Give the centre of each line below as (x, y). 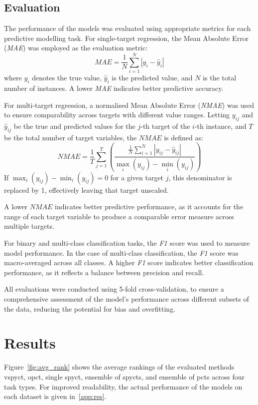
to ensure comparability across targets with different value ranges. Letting (117, 115)
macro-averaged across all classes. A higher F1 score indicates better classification (129, 262)
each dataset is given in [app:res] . (55, 396)
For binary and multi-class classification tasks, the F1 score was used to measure (127, 243)
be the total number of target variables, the (70, 137)
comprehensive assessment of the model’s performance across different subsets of (127, 299)
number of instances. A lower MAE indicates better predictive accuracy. (114, 88)
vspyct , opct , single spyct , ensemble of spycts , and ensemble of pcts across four (125, 376)
